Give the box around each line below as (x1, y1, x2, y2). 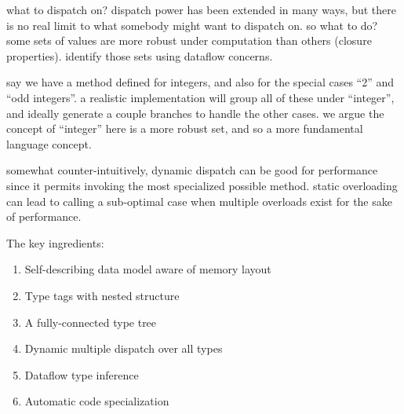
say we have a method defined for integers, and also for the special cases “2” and (6, 74, 395, 90)
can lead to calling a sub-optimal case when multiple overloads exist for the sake (6, 192, 392, 209)
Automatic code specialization (24, 393, 169, 409)
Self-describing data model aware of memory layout (24, 261, 271, 277)
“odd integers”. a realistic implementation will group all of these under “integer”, (6, 89, 395, 105)
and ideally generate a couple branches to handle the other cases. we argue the (6, 104, 384, 121)
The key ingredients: (6, 234, 104, 251)
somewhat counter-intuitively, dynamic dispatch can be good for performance (6, 162, 378, 178)
